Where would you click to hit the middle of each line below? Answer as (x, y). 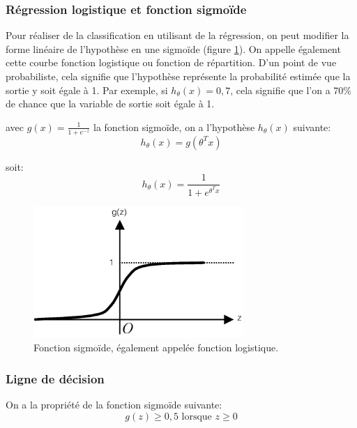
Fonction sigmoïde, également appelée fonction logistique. (156, 347)
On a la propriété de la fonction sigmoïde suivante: (114, 405)
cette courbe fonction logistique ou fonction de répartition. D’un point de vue (171, 62)
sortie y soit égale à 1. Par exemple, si (87, 90)
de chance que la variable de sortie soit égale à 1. (110, 104)
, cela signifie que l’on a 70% (291, 90)
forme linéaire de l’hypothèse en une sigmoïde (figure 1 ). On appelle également (173, 48)
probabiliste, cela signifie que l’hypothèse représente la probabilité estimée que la (178, 76)
